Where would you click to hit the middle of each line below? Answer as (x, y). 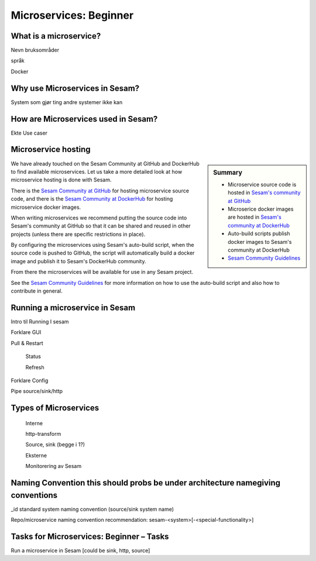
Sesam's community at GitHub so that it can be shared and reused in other (101, 226)
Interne (34, 423)
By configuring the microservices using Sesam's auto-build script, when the (102, 245)
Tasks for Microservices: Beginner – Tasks (90, 536)
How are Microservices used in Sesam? (84, 119)
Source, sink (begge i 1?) (55, 445)
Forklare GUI (26, 332)
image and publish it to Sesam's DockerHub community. (78, 261)
